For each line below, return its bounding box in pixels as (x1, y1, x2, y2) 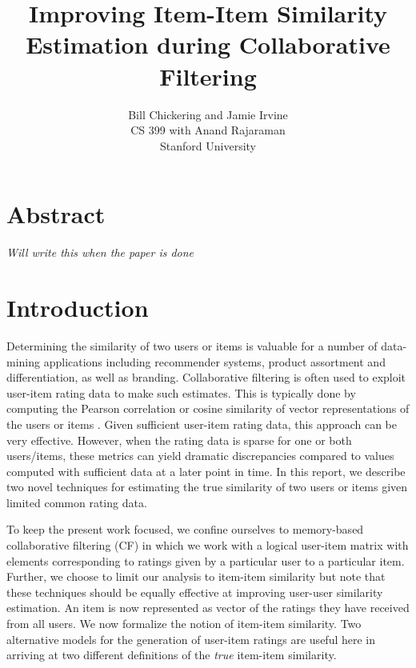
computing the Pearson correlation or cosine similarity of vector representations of (6, 400, 410, 417)
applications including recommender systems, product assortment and (43, 353, 386, 370)
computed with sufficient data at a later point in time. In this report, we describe (6, 462, 406, 479)
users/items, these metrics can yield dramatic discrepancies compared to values (6, 447, 394, 464)
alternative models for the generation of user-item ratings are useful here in (6, 630, 376, 647)
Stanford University (160, 137, 256, 154)
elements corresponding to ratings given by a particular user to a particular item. (6, 552, 405, 569)
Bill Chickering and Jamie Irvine (128, 106, 288, 122)
